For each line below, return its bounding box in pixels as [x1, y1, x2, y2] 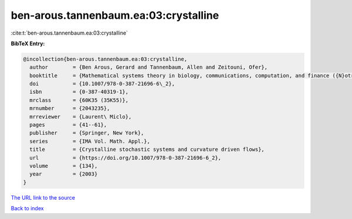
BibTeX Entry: [11, 40, 45, 47]
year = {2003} [29, 171, 98, 177]
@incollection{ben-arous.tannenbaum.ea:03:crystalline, [23, 56, 188, 62]
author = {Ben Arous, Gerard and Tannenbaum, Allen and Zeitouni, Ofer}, [29, 64, 268, 70]
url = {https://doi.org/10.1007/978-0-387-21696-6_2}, [29, 154, 222, 161]
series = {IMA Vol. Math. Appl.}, [29, 138, 151, 144]
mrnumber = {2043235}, [29, 105, 110, 112]
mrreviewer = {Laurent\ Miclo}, [29, 113, 132, 120]
